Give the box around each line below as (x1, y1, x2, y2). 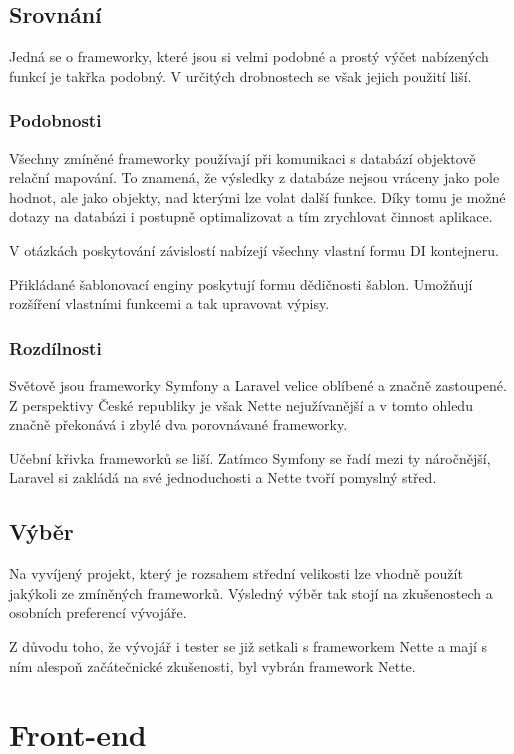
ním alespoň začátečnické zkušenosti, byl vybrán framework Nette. (9, 655, 416, 676)
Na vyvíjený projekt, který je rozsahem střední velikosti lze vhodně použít (9, 563, 463, 584)
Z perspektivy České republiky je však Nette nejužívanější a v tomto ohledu (9, 394, 473, 415)
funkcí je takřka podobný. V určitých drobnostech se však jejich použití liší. (9, 65, 472, 86)
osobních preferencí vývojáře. (9, 602, 187, 623)
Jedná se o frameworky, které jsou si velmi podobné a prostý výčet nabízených (9, 46, 489, 67)
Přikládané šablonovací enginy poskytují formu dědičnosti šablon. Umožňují (9, 273, 473, 294)
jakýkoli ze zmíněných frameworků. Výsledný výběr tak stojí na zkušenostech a (9, 582, 493, 603)
